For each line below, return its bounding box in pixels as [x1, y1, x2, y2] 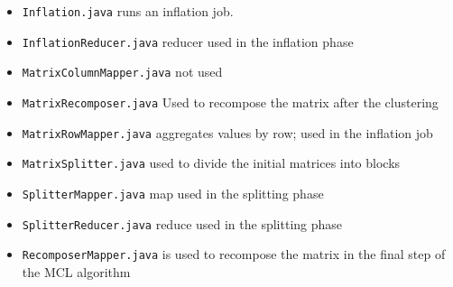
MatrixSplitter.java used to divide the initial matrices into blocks [22, 153, 401, 172]
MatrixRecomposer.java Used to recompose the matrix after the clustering [22, 92, 439, 111]
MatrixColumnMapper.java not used [22, 62, 223, 81]
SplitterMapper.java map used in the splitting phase [22, 183, 324, 202]
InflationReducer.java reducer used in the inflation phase [22, 32, 354, 51]
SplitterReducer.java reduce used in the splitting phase [22, 214, 343, 233]
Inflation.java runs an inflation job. [22, 2, 234, 20]
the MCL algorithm [22, 262, 131, 281]
